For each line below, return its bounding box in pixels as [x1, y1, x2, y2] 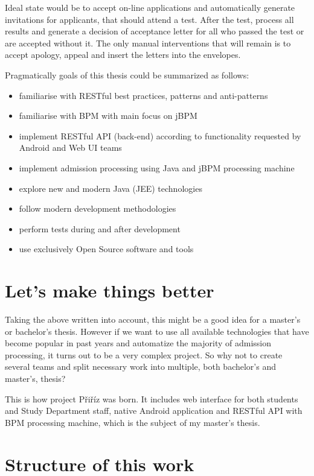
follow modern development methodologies [19, 202, 176, 215]
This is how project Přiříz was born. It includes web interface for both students [5, 392, 298, 405]
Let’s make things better [5, 278, 214, 303]
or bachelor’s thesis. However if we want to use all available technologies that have [5, 325, 309, 337]
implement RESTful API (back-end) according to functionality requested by [19, 129, 301, 142]
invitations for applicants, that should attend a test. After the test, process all [5, 13, 294, 25]
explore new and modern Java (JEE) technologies [19, 182, 202, 194]
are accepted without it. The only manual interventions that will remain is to [5, 36, 291, 49]
